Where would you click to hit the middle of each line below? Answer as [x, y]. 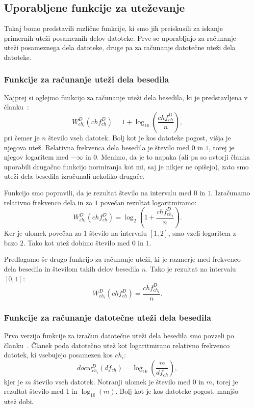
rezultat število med [34, 391]
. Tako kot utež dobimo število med [76, 242]
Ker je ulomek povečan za [43, 233]
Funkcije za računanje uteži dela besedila [87, 79]
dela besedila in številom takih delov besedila [72, 269]
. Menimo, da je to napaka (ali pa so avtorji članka [173, 157]
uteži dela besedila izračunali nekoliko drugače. [74, 176]
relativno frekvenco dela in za [48, 202]
